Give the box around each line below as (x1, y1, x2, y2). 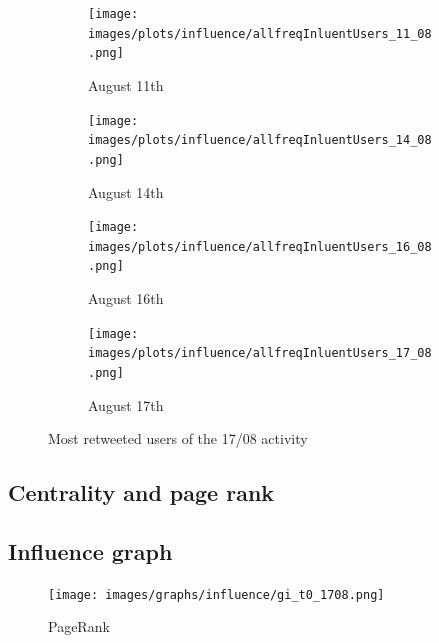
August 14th (88, 181, 164, 202)
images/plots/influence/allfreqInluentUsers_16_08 (88, 239, 432, 254)
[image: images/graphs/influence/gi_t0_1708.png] (48, 587, 385, 602)
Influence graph (8, 536, 173, 567)
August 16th (88, 288, 164, 309)
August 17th (88, 394, 164, 415)
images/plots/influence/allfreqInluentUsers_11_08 (88, 26, 432, 41)
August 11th (88, 74, 164, 95)
